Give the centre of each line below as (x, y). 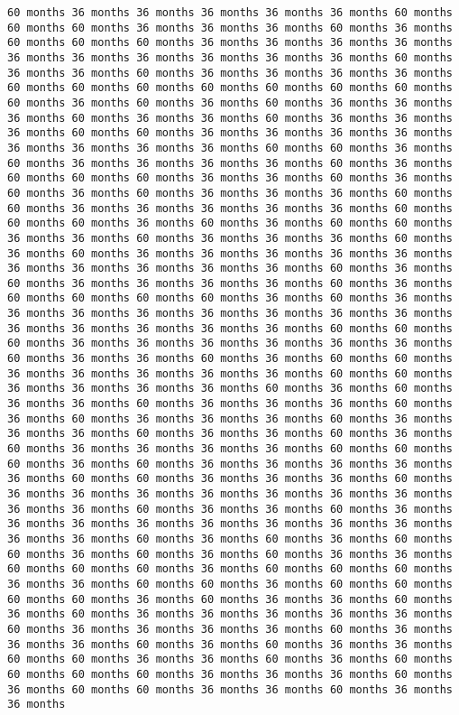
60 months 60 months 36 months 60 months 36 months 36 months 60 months (230, 599)
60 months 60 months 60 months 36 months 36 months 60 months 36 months (230, 178)
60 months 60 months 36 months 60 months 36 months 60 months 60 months (230, 223)
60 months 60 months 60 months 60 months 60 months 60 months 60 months (230, 88)
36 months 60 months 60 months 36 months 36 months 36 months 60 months (230, 479)
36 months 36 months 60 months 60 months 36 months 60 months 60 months (230, 584)
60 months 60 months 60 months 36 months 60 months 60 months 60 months (230, 569)
